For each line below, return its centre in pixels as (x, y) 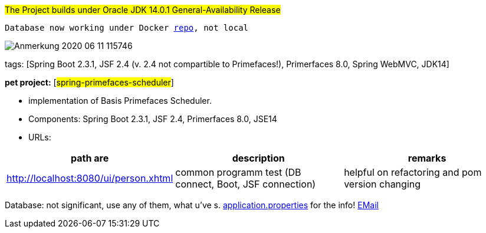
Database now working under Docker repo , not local (127, 28)
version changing (382, 184)
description (258, 158)
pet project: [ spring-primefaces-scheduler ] (89, 82)
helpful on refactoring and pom (413, 172)
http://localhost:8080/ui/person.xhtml (90, 178)
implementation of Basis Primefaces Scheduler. (120, 101)
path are (90, 158)
